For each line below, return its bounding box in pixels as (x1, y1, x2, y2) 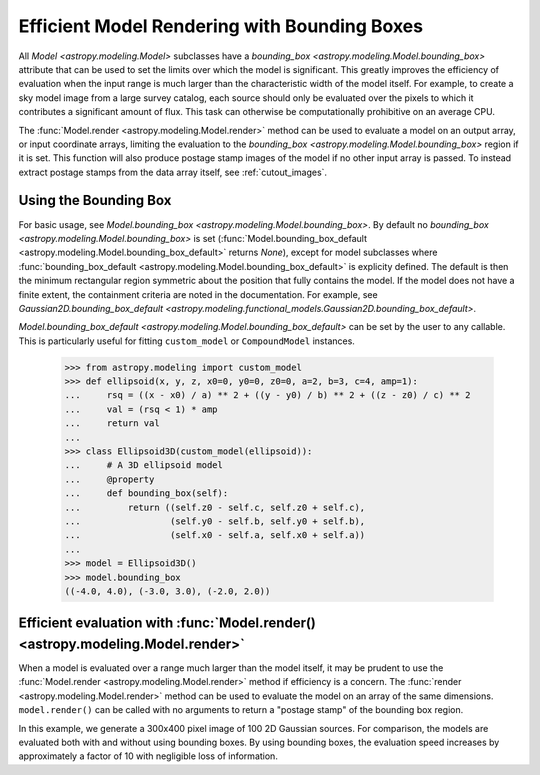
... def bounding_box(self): (64, 488, 229, 499)
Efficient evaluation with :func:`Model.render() (18, 615, 317, 632)
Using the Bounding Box (18, 192, 172, 209)
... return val (64, 418, 160, 429)
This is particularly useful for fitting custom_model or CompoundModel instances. (18, 335, 355, 347)
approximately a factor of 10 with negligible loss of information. (18, 750, 279, 762)
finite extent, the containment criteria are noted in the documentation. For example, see (18, 288, 379, 300)
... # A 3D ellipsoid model (64, 460, 224, 471)
